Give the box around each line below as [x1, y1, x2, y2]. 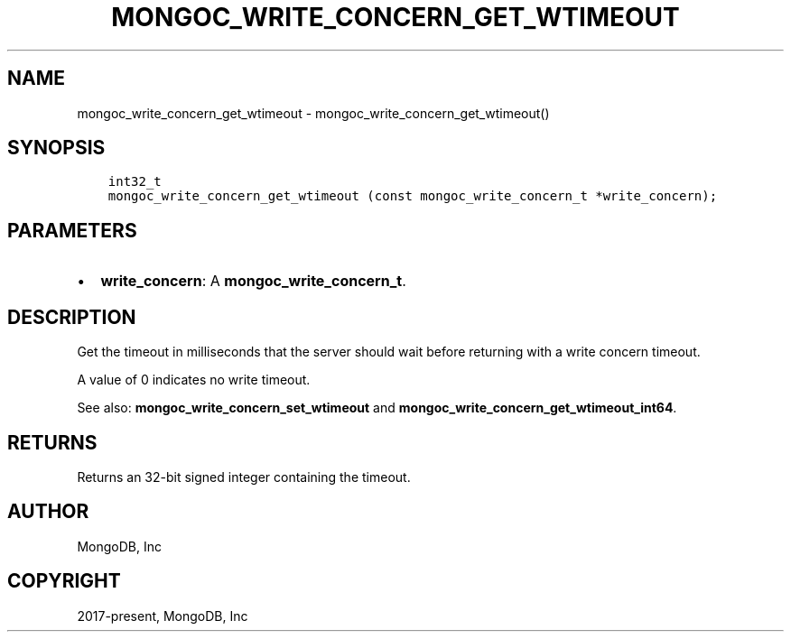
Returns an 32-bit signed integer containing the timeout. [77, 468, 411, 485]
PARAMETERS [7, 218, 137, 242]
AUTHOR [7, 500, 89, 523]
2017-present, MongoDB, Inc [77, 607, 248, 624]
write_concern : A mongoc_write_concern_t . [100, 272, 406, 291]
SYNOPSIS [7, 136, 106, 160]
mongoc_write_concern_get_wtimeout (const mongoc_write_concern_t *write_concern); [107, 189, 718, 204]
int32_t [107, 174, 162, 190]
